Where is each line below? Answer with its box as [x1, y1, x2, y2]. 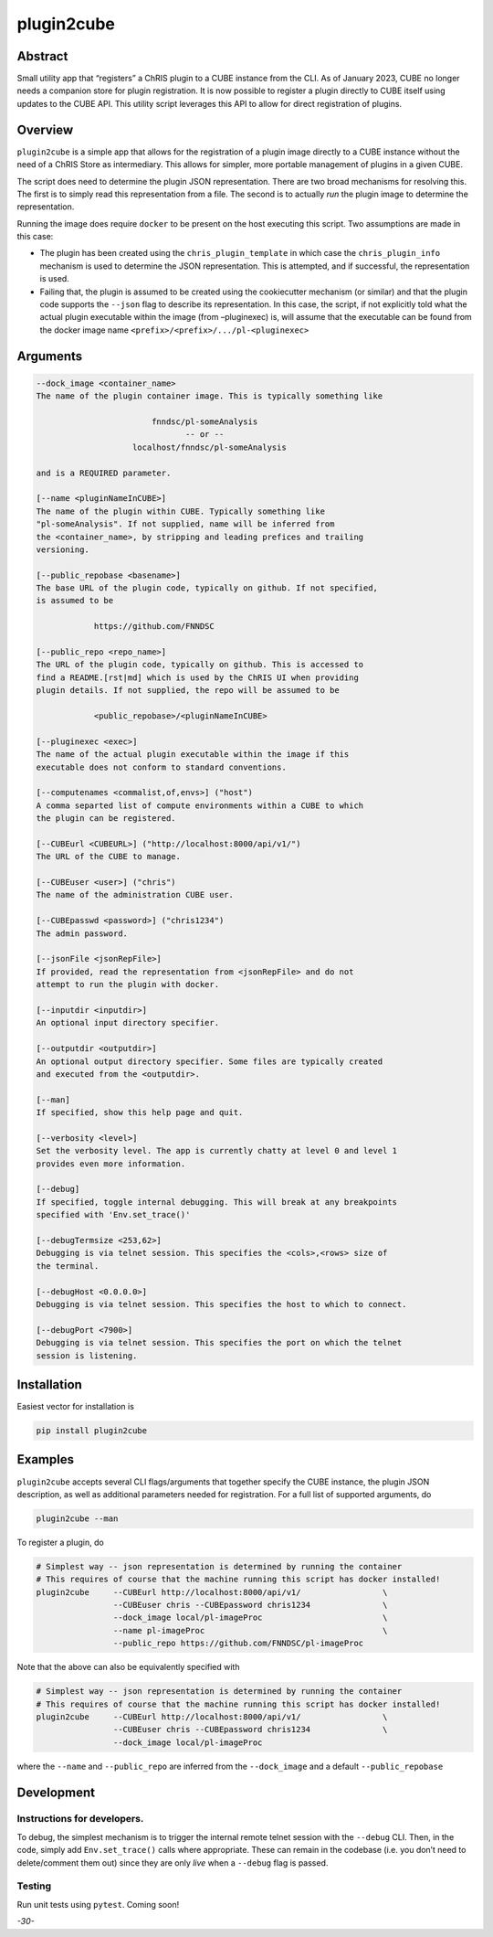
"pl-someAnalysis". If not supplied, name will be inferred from [36, 519, 335, 529]
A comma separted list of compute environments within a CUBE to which [36, 800, 364, 811]
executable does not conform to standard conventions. [36, 761, 287, 772]
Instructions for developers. [16, 1813, 144, 1825]
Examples [16, 1452, 75, 1467]
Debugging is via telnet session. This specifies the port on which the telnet [36, 1337, 403, 1348]
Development [16, 1784, 96, 1800]
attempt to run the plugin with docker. [36, 979, 219, 990]
